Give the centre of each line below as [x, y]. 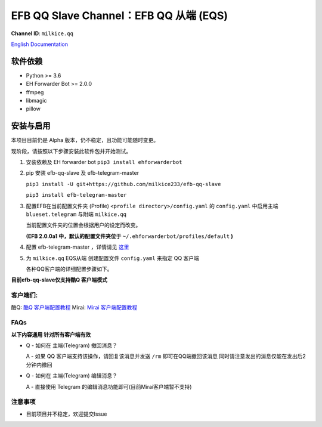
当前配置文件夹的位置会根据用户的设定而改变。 [83, 225]
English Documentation [40, 44]
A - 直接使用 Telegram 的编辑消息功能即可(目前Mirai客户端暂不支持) [109, 386]
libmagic [36, 101]
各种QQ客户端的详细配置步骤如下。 [69, 269]
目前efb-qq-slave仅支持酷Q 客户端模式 [59, 280]
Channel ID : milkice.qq [42, 33]
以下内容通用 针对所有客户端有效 [51, 335]
